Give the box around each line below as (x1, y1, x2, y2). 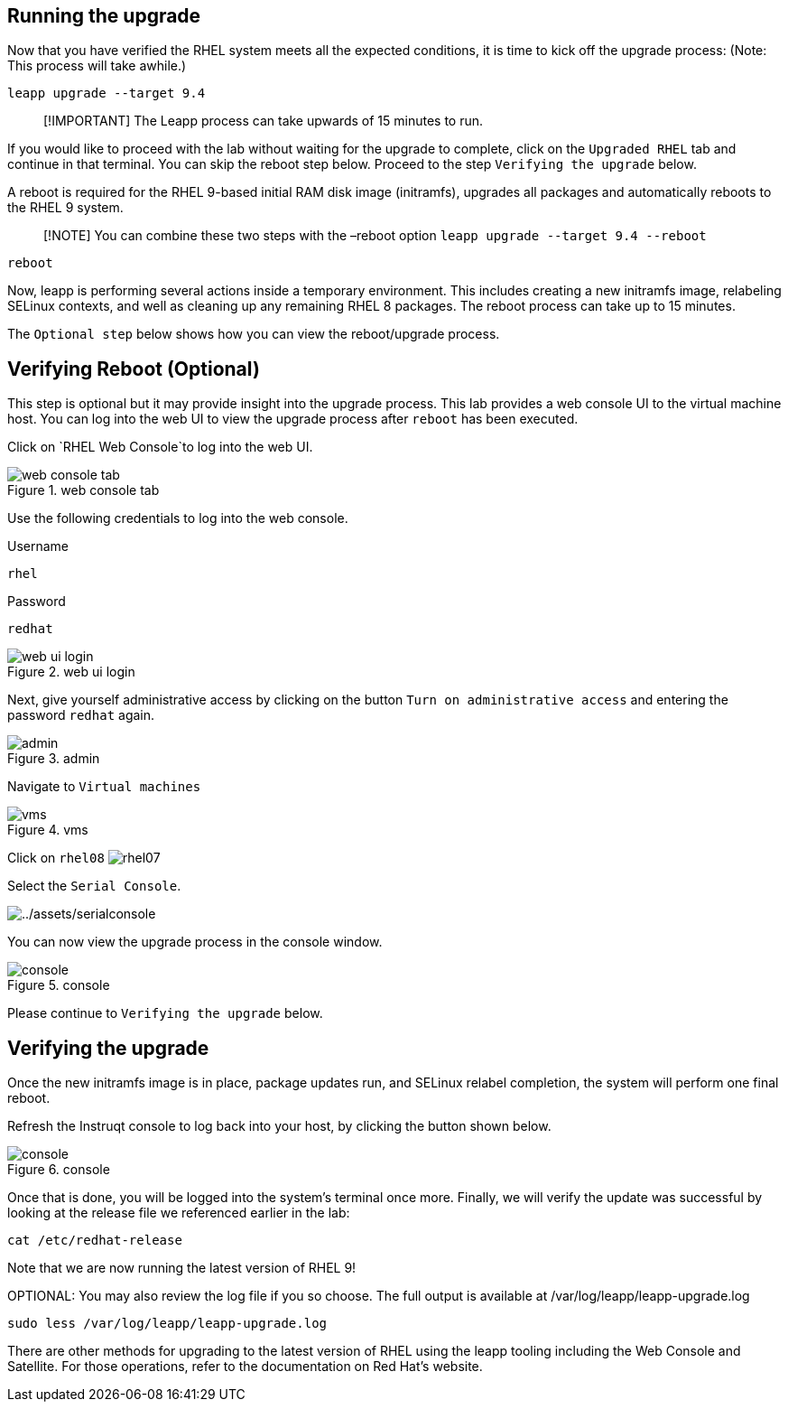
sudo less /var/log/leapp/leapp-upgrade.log (7, 1316, 328, 1331)
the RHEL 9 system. (7, 200, 124, 216)
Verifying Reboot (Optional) (7, 357, 260, 380)
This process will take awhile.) (7, 58, 187, 74)
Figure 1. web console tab (7, 482, 160, 499)
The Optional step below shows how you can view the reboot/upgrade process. (7, 326, 500, 342)
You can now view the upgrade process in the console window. (7, 934, 383, 950)
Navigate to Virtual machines (7, 779, 201, 795)
